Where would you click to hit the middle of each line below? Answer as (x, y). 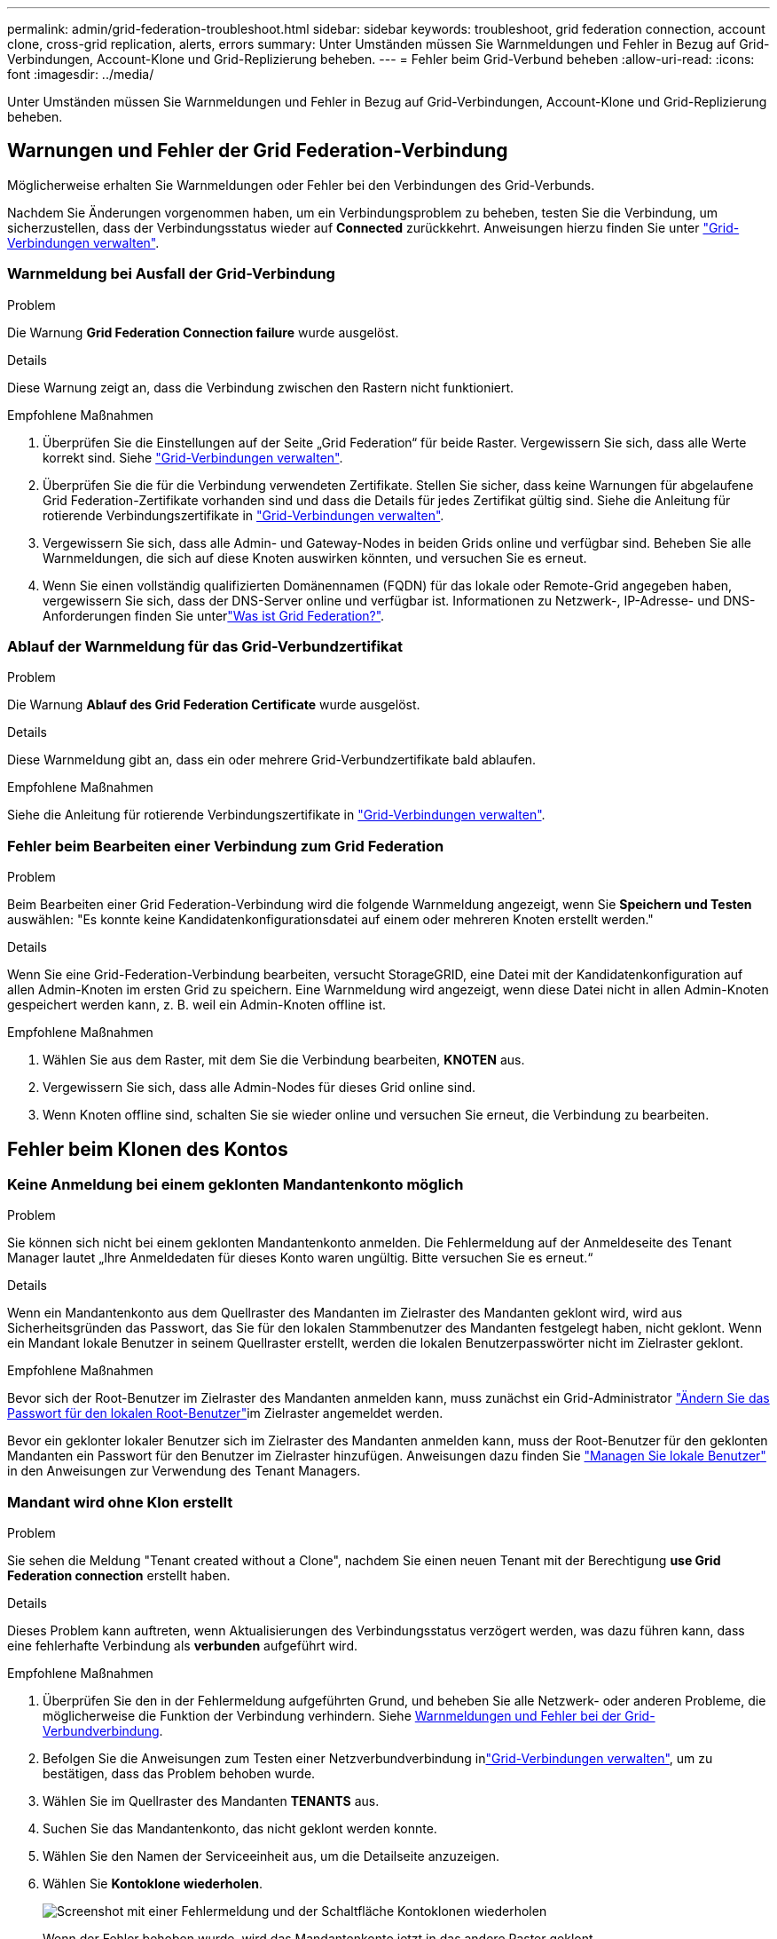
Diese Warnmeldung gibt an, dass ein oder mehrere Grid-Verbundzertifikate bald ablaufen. (272, 760)
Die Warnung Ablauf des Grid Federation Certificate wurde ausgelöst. (214, 705)
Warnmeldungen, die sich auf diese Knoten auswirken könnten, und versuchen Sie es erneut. (315, 558)
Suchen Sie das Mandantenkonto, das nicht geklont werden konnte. (240, 1829)
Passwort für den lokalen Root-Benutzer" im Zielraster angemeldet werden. (225, 1413)
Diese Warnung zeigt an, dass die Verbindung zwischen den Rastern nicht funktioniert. (261, 387)
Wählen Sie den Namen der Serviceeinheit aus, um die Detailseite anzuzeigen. (271, 1856)
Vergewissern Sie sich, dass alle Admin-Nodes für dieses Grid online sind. (259, 1088)
